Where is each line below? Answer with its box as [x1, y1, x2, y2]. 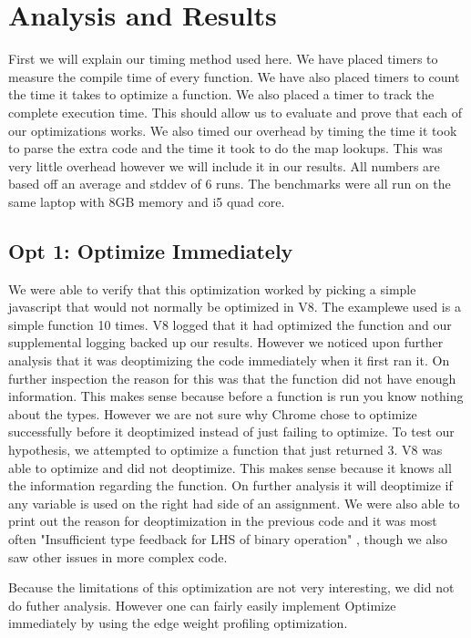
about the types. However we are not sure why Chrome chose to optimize [8, 404, 417, 423]
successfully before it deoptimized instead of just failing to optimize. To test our [8, 422, 455, 441]
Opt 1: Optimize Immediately [8, 236, 293, 264]
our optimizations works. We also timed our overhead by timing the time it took [8, 120, 457, 139]
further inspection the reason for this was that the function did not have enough [8, 368, 456, 387]
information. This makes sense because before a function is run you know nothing [8, 386, 464, 406]
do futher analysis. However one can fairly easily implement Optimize [8, 595, 396, 614]
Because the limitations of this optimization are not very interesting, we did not [8, 578, 455, 597]
